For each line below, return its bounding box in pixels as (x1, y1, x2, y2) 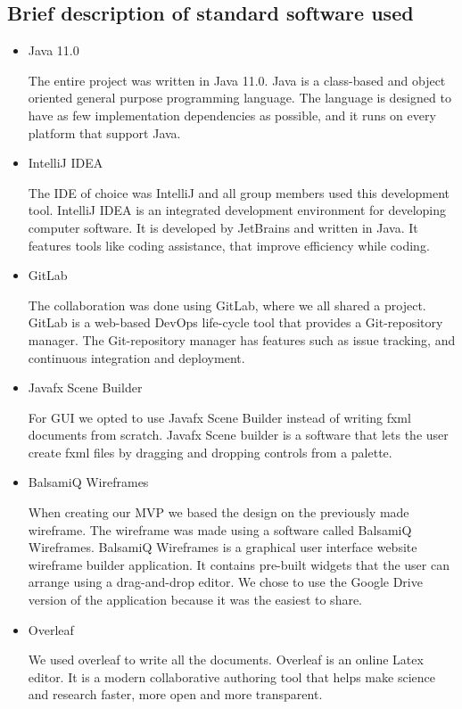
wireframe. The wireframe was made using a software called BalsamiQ (28, 520, 412, 539)
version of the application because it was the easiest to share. (28, 590, 363, 609)
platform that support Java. (28, 123, 181, 142)
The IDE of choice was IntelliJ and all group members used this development (28, 183, 450, 202)
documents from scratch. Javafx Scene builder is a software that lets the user (28, 425, 449, 444)
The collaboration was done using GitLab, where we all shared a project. (28, 295, 426, 314)
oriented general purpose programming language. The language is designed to (28, 88, 451, 107)
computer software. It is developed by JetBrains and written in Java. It (28, 218, 418, 236)
